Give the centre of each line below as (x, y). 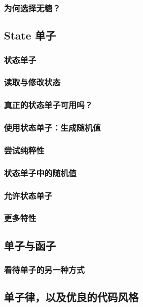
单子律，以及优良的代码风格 (71, 297)
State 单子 (30, 35)
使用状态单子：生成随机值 (53, 128)
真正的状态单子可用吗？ (48, 105)
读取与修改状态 (32, 82)
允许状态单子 (28, 195)
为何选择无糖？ (32, 8)
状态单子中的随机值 (40, 173)
